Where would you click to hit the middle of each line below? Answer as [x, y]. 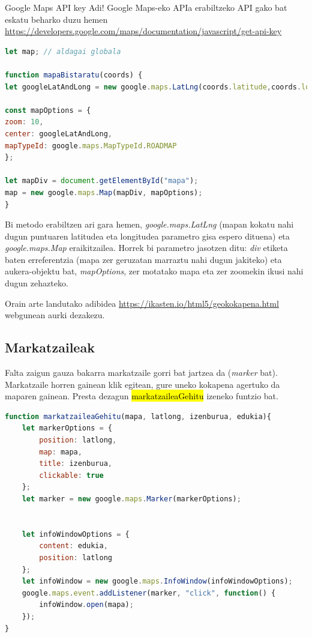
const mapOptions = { [48, 110]
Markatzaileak [50, 347]
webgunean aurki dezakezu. [55, 315]
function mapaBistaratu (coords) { [74, 75]
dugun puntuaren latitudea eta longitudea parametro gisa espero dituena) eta [147, 236]
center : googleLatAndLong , [58, 134]
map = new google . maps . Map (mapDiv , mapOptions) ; [104, 192]
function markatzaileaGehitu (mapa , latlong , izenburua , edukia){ [138, 416]
